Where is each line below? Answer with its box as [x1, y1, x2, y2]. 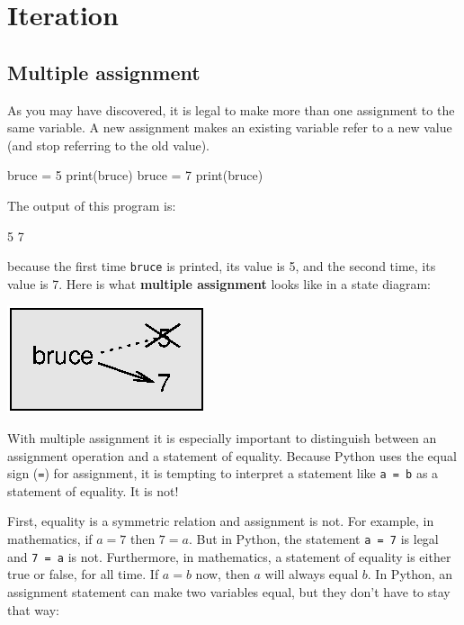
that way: [7, 600, 59, 619]
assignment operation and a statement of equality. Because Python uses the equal [7, 446, 457, 465]
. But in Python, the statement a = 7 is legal [188, 530, 439, 548]
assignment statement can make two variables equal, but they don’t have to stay [7, 582, 451, 601]
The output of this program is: [7, 195, 176, 214]
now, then [195, 565, 250, 584]
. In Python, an [367, 565, 453, 584]
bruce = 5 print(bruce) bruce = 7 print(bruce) [7, 166, 263, 185]
